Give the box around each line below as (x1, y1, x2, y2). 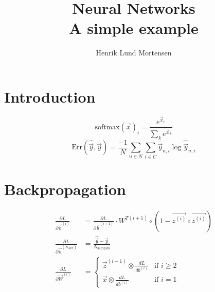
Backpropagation (4, 178, 126, 199)
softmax (95, 123, 120, 131)
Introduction (4, 86, 96, 107)
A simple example (69, 17, 199, 38)
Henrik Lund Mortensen (96, 47, 172, 58)
